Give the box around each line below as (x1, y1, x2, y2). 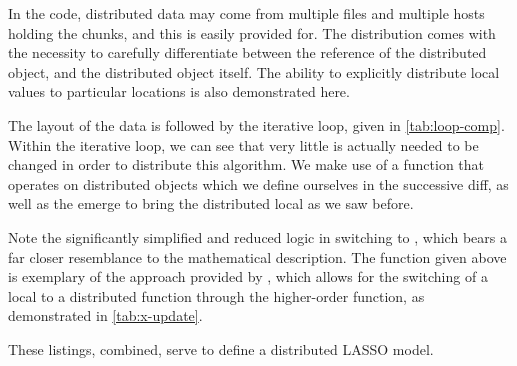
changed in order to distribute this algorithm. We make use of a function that (8, 154, 485, 175)
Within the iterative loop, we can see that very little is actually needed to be (8, 134, 479, 155)
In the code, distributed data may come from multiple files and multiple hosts (8, 3, 485, 23)
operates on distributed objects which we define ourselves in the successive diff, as (8, 173, 509, 194)
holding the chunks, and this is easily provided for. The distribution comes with (8, 22, 496, 43)
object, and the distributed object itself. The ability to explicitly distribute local (8, 61, 500, 82)
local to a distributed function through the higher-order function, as (8, 285, 425, 306)
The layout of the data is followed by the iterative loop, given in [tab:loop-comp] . (8, 114, 505, 135)
